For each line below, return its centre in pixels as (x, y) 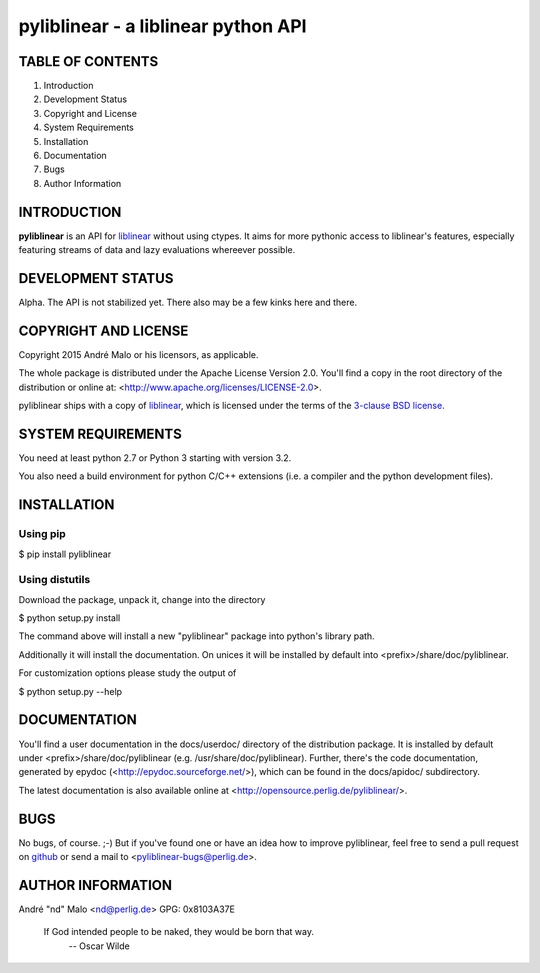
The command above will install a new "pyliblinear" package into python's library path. (196, 636)
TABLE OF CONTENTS (88, 61)
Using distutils (54, 580)
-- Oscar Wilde (99, 946)
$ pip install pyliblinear (65, 554)
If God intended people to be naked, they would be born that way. (179, 932)
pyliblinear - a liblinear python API (162, 26)
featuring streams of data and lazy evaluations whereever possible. (157, 250)
